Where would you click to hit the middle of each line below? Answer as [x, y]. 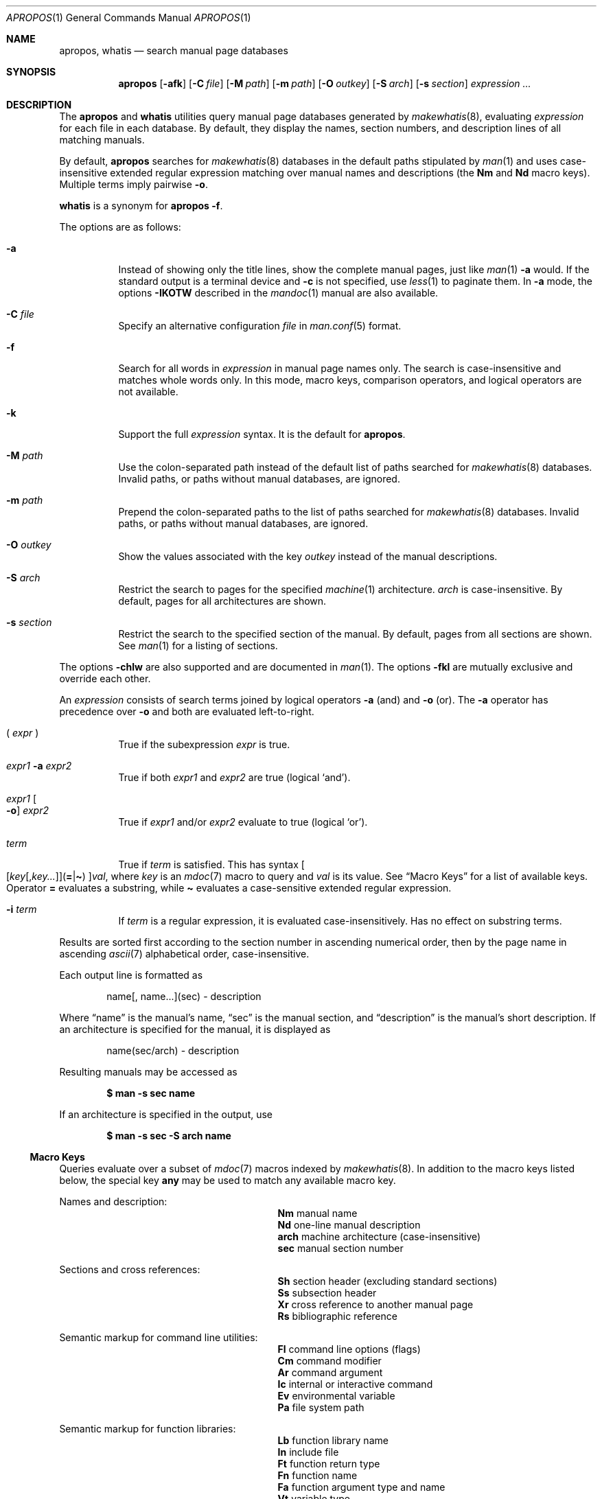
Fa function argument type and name [361, 1487]
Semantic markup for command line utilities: [159, 1337]
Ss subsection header [327, 1293]
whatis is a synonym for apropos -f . [141, 206]
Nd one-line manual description [349, 1225]
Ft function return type [329, 1464]
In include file [308, 1452]
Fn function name [317, 1475]
